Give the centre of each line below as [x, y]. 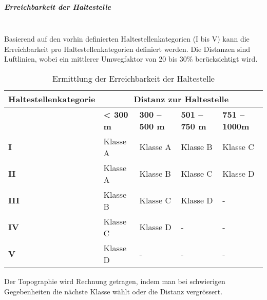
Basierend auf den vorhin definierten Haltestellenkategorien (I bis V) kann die [127, 39]
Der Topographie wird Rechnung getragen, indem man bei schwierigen [115, 281]
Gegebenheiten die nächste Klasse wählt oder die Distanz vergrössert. [113, 291]
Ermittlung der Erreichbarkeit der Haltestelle [133, 78]
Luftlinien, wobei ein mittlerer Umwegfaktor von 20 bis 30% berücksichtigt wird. [131, 59]
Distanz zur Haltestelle [181, 99]
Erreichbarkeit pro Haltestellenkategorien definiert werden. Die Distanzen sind [127, 49]
